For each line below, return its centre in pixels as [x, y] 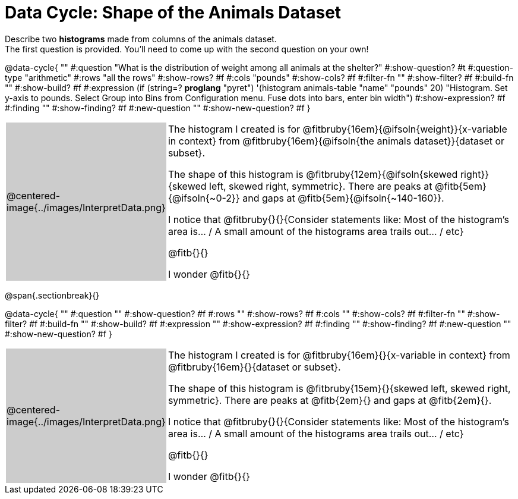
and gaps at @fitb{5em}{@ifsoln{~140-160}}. [343, 198]
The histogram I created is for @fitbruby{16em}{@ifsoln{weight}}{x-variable [337, 129]
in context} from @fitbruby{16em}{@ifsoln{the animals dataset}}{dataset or [336, 141]
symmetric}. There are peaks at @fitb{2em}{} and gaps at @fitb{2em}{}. [330, 400]
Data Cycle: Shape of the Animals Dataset [173, 12]
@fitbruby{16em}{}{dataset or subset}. [254, 367]
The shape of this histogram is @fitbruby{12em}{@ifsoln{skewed [313, 174]
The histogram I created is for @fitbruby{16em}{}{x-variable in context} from [339, 355]
